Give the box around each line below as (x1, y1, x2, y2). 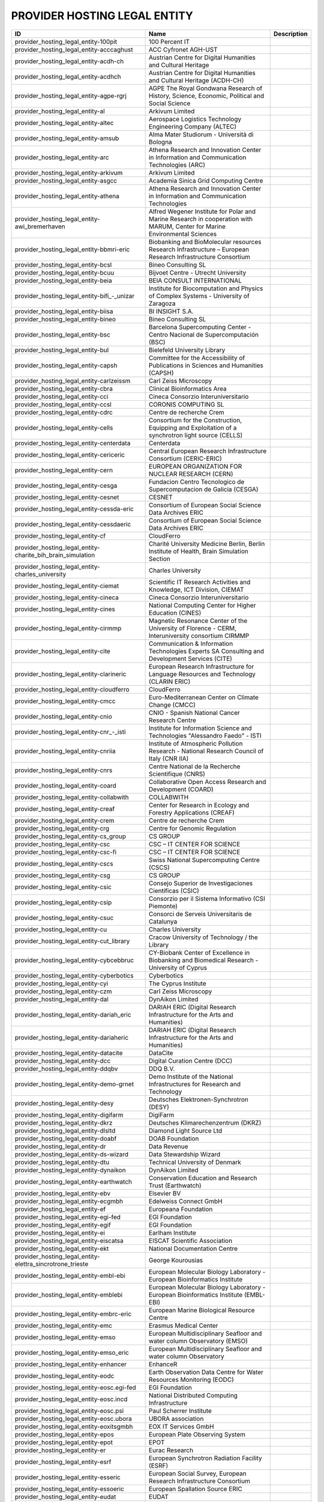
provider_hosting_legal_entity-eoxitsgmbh (14, 1422, 133, 1431)
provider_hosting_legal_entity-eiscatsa (14, 1236, 124, 1245)
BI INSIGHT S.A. (148, 307, 194, 315)
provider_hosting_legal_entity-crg (14, 824, 110, 832)
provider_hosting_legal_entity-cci (14, 392, 109, 401)
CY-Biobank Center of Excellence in (148, 948, 250, 956)
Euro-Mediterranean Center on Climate (148, 693, 259, 701)
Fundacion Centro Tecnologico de (148, 478, 245, 486)
